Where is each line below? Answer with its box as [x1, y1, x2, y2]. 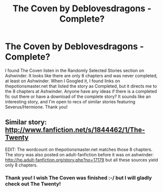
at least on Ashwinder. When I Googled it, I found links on [5, 78, 121, 84]
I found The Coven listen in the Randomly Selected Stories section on [5, 67, 144, 73]
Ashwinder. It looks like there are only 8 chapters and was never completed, [5, 72, 158, 78]
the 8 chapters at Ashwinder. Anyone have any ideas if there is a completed [5, 88, 157, 94]
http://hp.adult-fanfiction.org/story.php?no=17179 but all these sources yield [5, 157, 159, 163]
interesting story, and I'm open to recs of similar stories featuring [5, 98, 136, 104]
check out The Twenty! [5, 180, 61, 187]
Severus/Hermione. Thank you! [5, 104, 68, 110]
